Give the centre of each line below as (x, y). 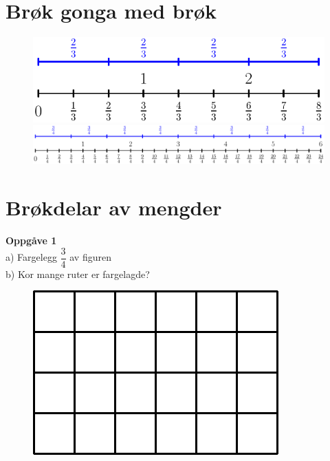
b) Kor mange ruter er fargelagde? (78, 274)
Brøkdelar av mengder (114, 207)
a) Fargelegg (31, 257)
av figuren (90, 257)
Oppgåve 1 (31, 240)
